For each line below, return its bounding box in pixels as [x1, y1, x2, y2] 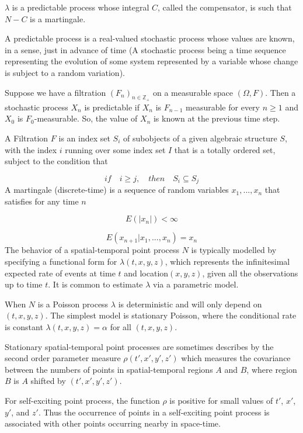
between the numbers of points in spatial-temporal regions [5, 363, 213, 375]
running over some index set [65, 143, 166, 155]
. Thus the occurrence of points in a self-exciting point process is [38, 406, 270, 418]
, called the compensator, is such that [158, 1, 292, 13]
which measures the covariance [181, 352, 291, 364]
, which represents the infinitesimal [165, 255, 290, 267]
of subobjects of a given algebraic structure [123, 131, 277, 144]
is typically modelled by [191, 244, 277, 256]
